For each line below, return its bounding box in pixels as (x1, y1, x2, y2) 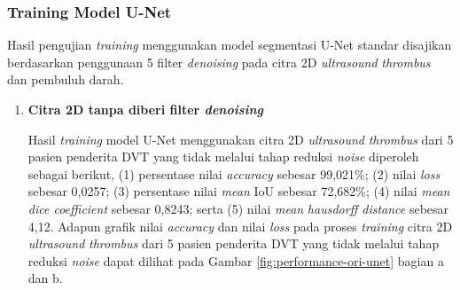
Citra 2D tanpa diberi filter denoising (27, 100, 264, 118)
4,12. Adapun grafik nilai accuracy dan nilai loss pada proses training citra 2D (27, 216, 453, 235)
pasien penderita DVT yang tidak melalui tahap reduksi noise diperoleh (27, 147, 419, 166)
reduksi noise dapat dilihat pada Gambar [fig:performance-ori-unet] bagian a (27, 251, 444, 270)
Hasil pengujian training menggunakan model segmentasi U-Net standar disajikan (7, 35, 452, 54)
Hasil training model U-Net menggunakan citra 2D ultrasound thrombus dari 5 (27, 129, 454, 148)
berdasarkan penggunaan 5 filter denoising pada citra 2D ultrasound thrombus (7, 52, 431, 71)
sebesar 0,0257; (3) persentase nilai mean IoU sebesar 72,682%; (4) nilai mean (27, 182, 450, 200)
